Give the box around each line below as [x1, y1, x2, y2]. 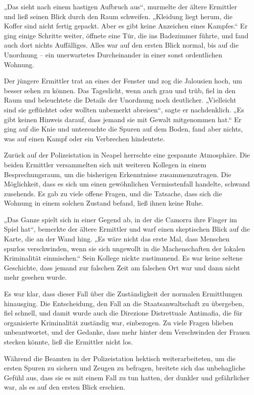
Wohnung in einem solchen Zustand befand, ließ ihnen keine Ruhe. [4, 198, 204, 208]
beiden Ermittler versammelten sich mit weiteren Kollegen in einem [4, 159, 207, 169]
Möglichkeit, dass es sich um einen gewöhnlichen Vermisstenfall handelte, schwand [4, 179, 250, 189]
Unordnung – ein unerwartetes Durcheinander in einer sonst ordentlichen [4, 49, 223, 59]
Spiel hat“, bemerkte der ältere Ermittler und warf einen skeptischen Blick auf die [4, 224, 250, 234]
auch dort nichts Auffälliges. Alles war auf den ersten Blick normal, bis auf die [4, 40, 239, 50]
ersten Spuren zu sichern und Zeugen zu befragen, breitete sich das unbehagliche [4, 363, 246, 373]
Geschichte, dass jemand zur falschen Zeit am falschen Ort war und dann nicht [4, 262, 240, 272]
